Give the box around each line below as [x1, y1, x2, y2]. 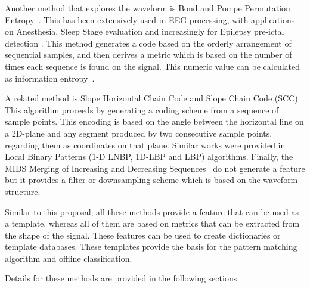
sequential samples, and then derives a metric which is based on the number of [5, 48, 292, 61]
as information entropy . [5, 72, 95, 84]
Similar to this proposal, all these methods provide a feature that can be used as [5, 205, 299, 218]
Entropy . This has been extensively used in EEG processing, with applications [5, 13, 295, 26]
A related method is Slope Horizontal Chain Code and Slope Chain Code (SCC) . [5, 92, 305, 104]
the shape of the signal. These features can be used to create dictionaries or [5, 228, 281, 241]
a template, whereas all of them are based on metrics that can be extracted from [5, 217, 300, 230]
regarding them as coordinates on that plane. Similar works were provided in [5, 138, 286, 151]
